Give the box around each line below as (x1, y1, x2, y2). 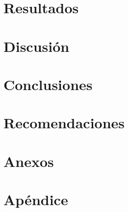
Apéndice (3, 189, 68, 210)
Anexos (3, 151, 54, 171)
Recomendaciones (3, 113, 125, 133)
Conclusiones (3, 74, 93, 94)
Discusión (3, 36, 70, 56)
